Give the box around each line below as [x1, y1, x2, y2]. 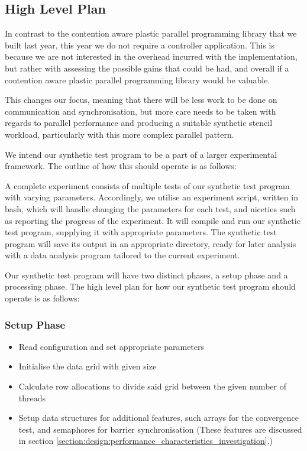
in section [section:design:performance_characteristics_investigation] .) [18, 434, 273, 447]
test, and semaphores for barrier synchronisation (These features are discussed [18, 423, 302, 435]
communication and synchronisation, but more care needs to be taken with [5, 105, 276, 117]
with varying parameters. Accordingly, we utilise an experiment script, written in [5, 191, 298, 203]
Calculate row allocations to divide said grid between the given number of [18, 380, 286, 392]
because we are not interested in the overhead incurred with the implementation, [5, 50, 298, 63]
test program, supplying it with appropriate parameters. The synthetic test [5, 226, 277, 238]
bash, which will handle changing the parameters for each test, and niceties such [5, 202, 296, 215]
